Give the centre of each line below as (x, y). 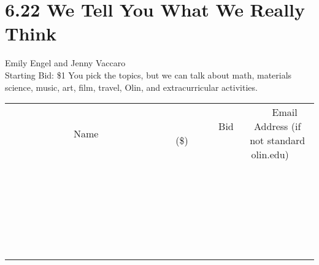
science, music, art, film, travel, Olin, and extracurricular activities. (131, 87)
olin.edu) (270, 155)
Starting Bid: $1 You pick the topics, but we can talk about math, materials (148, 75)
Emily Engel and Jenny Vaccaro (65, 63)
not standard (278, 140)
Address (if (278, 126)
